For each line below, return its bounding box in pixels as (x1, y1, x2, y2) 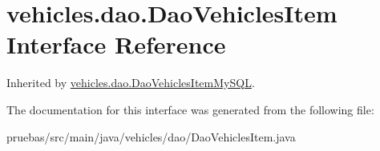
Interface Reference (6, 28, 226, 61)
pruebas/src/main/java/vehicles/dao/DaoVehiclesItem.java (6, 128, 296, 145)
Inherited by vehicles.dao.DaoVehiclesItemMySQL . (6, 74, 255, 91)
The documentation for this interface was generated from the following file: (6, 101, 374, 117)
